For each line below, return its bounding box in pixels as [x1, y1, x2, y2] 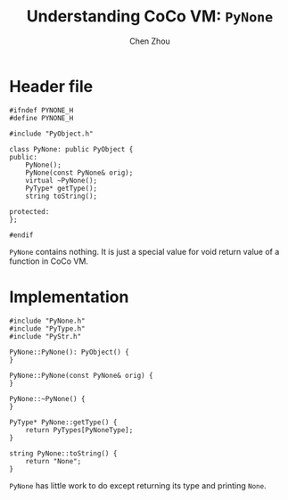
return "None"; [25, 456, 82, 465]
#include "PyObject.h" [9, 129, 94, 138]
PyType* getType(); [25, 184, 98, 193]
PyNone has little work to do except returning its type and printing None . [9, 480, 267, 491]
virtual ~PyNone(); [25, 176, 98, 184]
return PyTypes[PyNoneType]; [25, 425, 134, 434]
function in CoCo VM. [9, 256, 89, 266]
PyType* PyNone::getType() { [9, 417, 118, 427]
